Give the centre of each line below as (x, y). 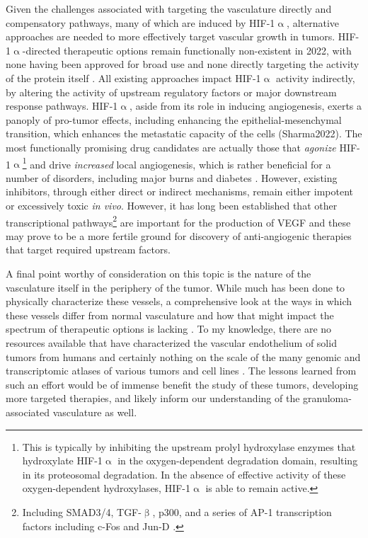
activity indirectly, (316, 78)
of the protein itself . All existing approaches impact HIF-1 (133, 78)
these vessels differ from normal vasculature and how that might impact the (170, 315)
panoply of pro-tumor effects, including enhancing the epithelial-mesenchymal (174, 119)
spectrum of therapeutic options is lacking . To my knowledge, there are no (169, 329)
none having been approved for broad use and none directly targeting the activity (183, 64)
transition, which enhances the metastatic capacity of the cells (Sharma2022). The (184, 133)
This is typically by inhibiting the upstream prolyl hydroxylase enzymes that (189, 446)
